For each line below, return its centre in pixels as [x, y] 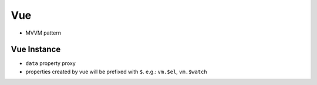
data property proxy [50, 63]
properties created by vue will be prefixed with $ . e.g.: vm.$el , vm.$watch [117, 72]
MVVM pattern [43, 33]
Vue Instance [36, 50]
